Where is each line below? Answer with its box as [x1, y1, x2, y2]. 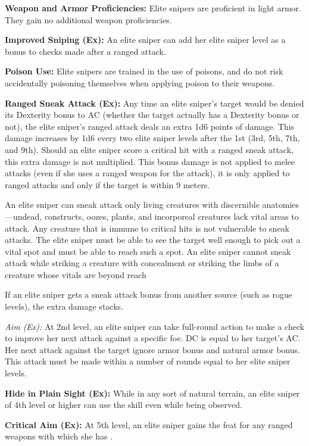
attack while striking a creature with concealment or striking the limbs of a [5, 257, 279, 269]
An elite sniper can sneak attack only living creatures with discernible [5, 198, 260, 211]
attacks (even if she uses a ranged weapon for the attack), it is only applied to [5, 167, 290, 179]
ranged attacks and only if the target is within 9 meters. [5, 178, 210, 191]
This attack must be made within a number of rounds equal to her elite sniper [5, 355, 291, 367]
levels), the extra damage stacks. [5, 300, 123, 313]
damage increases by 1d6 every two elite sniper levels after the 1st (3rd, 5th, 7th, [5, 132, 300, 144]
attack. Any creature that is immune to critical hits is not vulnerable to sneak [5, 222, 290, 234]
